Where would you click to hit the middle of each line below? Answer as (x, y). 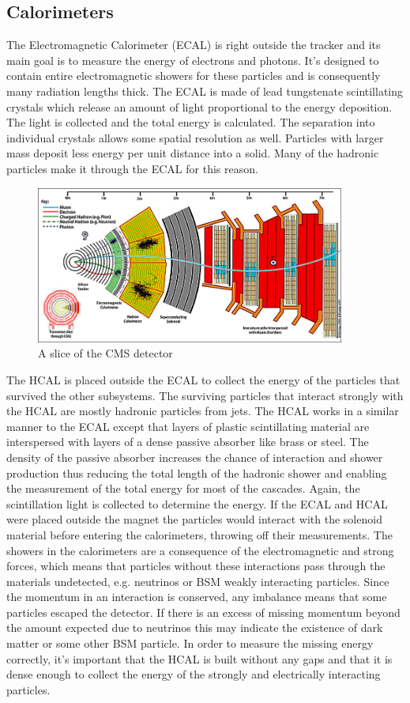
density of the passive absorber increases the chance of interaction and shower (195, 457)
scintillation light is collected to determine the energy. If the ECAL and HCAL (197, 503)
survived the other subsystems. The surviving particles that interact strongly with (205, 395)
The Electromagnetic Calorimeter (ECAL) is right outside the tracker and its (194, 45)
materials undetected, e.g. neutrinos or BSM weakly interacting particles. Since (198, 581)
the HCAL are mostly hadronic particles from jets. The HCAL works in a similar (203, 411)
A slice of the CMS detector (105, 353)
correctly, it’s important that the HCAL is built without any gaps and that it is (199, 658)
